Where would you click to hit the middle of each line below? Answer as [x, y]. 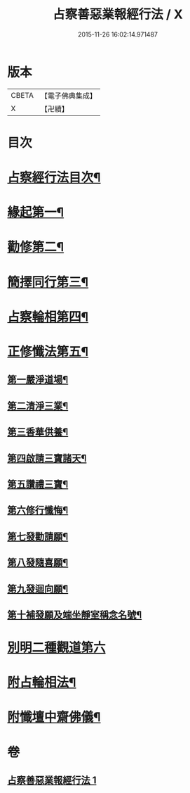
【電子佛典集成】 [68, 96]
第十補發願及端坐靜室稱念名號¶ [75, 615]
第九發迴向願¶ [38, 589]
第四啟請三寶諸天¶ [47, 458]
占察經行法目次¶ [54, 178]
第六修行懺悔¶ [38, 510]
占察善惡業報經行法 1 [52, 781]
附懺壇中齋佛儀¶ [54, 717]
